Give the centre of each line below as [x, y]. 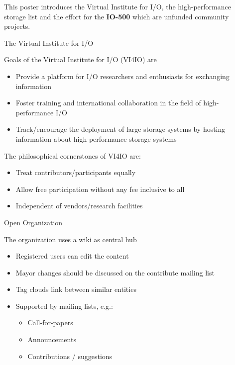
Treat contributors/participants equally [76, 172]
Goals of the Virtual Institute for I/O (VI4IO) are [80, 59]
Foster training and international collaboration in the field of [108, 103]
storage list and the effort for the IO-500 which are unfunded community [117, 16]
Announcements [52, 339]
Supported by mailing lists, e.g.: [64, 306]
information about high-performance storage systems [96, 138]
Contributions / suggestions [70, 356]
